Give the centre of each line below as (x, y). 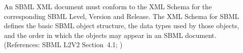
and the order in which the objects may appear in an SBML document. (110, 35)
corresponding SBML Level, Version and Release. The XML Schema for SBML (121, 16)
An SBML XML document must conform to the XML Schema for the (108, 6)
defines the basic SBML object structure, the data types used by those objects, (121, 26)
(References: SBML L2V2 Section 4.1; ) (63, 44)
